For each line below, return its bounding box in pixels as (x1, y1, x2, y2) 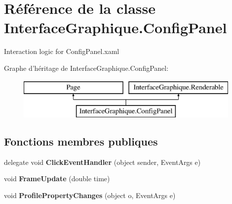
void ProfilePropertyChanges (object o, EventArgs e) (4, 190, 176, 201)
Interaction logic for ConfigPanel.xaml (4, 46, 119, 56)
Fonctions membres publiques (4, 134, 158, 149)
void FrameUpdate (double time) (4, 173, 110, 184)
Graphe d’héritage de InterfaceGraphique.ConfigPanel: (4, 62, 169, 73)
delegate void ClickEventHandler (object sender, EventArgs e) (4, 156, 201, 167)
